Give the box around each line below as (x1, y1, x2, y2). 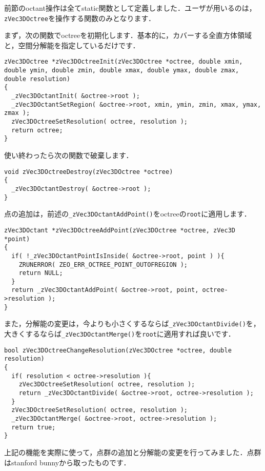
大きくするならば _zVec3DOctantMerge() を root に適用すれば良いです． (4, 328, 235, 339)
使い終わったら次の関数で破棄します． (4, 150, 133, 160)
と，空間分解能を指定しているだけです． (4, 40, 140, 50)
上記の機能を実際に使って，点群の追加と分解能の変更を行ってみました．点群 (4, 446, 261, 457)
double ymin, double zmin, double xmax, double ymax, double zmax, (4, 67, 239, 74)
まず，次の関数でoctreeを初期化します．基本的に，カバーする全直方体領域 (4, 30, 252, 41)
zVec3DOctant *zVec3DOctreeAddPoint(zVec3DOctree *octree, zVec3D (4, 226, 236, 234)
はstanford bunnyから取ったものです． (4, 457, 131, 467)
